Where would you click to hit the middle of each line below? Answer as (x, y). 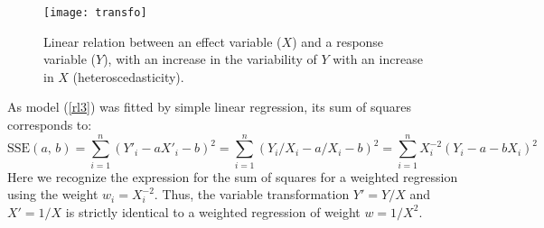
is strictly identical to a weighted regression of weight (213, 211)
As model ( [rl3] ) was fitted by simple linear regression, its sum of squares (209, 107)
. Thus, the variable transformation (252, 194)
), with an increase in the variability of (210, 59)
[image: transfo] (95, 13)
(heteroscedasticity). (128, 76)
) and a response (338, 41)
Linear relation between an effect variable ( (163, 41)
